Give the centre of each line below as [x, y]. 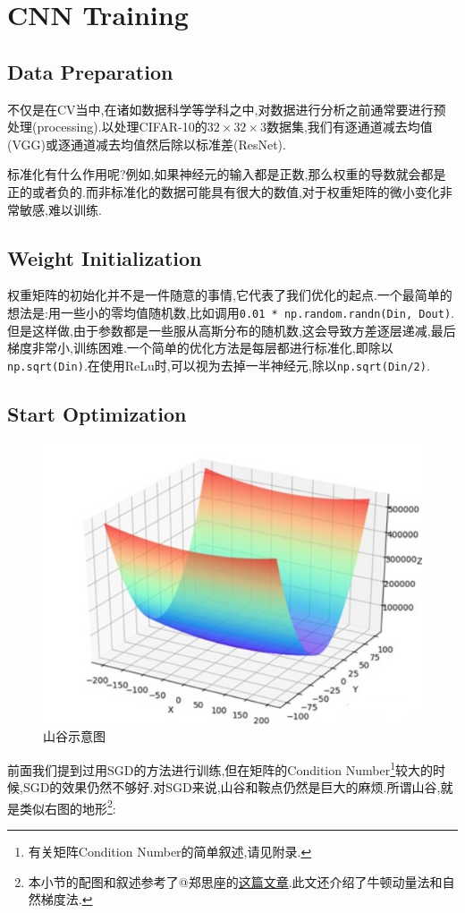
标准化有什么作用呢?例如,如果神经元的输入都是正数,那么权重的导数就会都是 [227, 174]
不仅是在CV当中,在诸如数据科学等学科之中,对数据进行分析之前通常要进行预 [227, 109]
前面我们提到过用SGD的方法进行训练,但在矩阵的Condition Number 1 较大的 [220, 768]
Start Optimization [97, 413]
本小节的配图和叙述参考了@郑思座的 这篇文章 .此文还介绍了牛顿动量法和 [235, 881]
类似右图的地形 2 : [68, 806]
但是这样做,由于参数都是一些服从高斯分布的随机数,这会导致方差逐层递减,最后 [232, 330]
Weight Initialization [105, 257]
